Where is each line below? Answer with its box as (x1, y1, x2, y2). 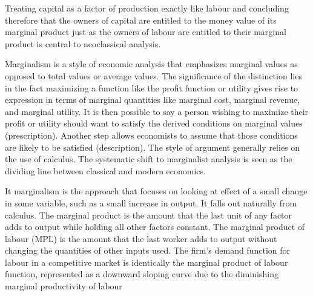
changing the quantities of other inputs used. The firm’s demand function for (5, 244, 291, 257)
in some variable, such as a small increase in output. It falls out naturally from (5, 196, 297, 209)
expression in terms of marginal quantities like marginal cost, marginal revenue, (5, 93, 300, 106)
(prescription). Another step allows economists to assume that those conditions (5, 128, 298, 141)
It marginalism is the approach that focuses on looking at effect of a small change (5, 185, 308, 197)
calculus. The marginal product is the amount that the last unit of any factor (5, 208, 292, 221)
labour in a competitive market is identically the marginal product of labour (5, 255, 288, 268)
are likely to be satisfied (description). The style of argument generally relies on (5, 140, 300, 153)
